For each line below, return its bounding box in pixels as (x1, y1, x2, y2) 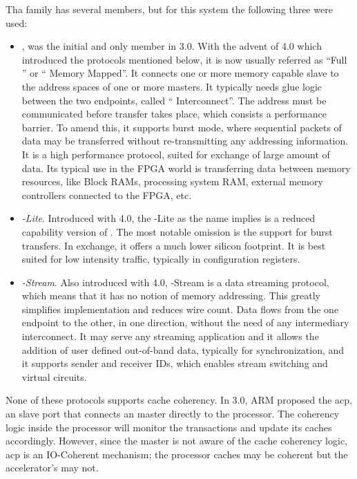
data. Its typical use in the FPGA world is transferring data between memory (21, 160, 351, 175)
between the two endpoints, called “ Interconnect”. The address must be (21, 93, 327, 107)
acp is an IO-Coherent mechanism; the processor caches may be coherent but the (6, 447, 348, 461)
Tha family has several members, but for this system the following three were (6, 2, 333, 16)
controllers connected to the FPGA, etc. (21, 187, 192, 202)
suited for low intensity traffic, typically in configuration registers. (21, 252, 300, 266)
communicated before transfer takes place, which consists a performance (21, 106, 327, 121)
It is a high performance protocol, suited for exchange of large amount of (21, 147, 330, 161)
